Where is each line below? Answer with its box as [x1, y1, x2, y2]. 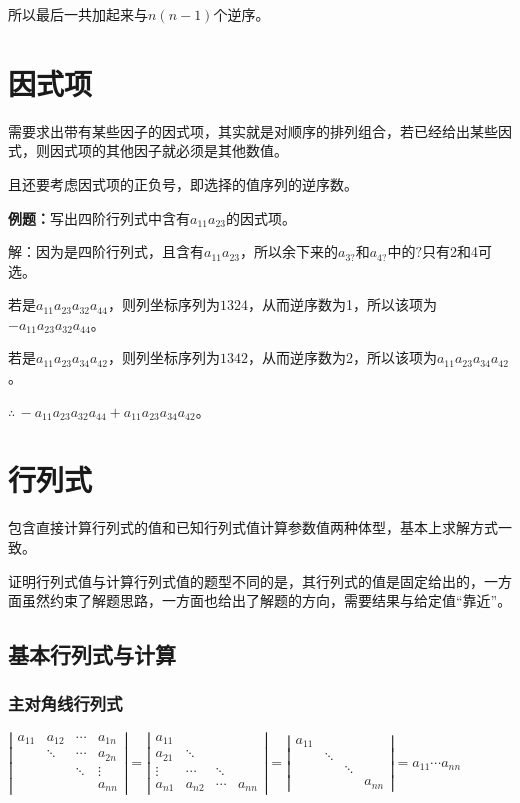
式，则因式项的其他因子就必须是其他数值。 [8, 140, 288, 161]
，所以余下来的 [239, 241, 338, 262]
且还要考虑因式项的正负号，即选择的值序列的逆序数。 [8, 173, 358, 194]
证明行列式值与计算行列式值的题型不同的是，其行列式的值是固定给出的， [8, 570, 484, 591]
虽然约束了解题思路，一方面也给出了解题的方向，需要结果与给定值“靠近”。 [21, 590, 512, 611]
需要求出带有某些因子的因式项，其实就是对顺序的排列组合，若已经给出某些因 [8, 120, 512, 141]
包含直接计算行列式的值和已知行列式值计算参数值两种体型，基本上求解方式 [8, 517, 498, 538]
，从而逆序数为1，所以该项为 [247, 294, 437, 315]
